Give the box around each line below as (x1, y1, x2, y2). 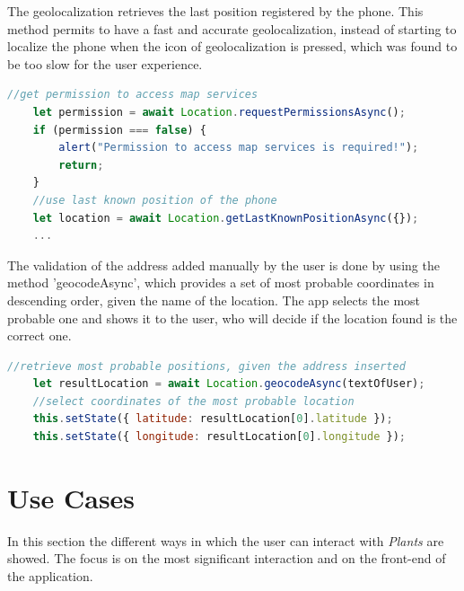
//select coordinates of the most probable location (32, 394, 355, 408)
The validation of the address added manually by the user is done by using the (7, 255, 440, 274)
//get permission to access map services (7, 88, 258, 101)
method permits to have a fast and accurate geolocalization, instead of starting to (7, 19, 457, 38)
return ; (58, 158, 104, 172)
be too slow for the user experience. (7, 54, 203, 73)
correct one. (7, 326, 72, 345)
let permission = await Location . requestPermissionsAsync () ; (32, 105, 406, 119)
